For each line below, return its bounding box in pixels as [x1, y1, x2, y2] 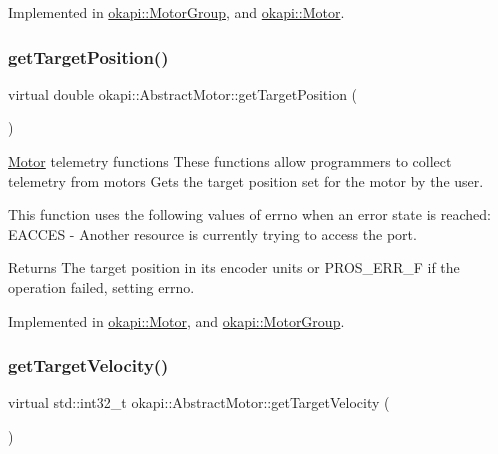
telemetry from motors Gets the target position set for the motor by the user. [8, 170, 484, 191]
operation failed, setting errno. [8, 276, 195, 297]
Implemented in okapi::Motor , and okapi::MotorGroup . [8, 310, 345, 331]
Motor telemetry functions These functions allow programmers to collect [8, 151, 452, 171]
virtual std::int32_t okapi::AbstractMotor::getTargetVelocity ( [8, 392, 390, 413]
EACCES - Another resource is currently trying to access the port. [8, 223, 417, 244]
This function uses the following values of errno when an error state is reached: [8, 204, 491, 225]
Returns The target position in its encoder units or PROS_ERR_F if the [8, 257, 460, 278]
